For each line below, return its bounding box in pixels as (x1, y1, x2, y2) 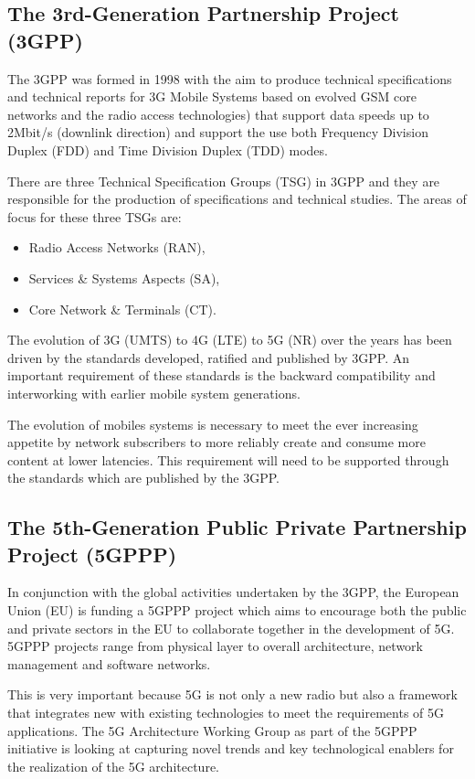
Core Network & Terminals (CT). (28, 299, 216, 318)
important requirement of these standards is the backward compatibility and (7, 366, 436, 385)
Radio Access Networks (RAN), (28, 238, 206, 257)
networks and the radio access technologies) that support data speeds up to (7, 104, 429, 123)
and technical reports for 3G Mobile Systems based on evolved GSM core (7, 87, 417, 106)
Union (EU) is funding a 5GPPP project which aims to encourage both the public (7, 601, 467, 620)
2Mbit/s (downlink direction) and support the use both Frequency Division (7, 123, 428, 142)
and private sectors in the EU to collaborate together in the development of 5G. (7, 618, 455, 637)
